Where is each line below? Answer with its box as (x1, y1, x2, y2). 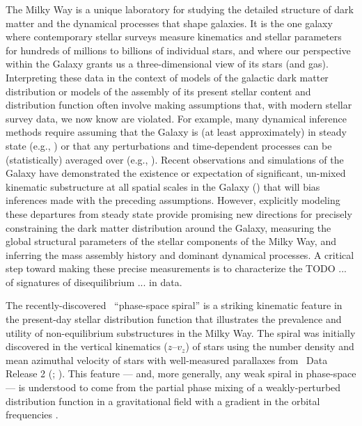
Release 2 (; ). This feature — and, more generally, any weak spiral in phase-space (6, 366, 356, 381)
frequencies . (6, 407, 58, 422)
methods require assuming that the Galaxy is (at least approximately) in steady (6, 125, 347, 139)
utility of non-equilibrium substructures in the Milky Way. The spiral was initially (6, 325, 356, 340)
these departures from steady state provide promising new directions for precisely (6, 206, 352, 221)
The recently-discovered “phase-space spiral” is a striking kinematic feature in (6, 298, 343, 313)
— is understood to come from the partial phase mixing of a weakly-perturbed (6, 380, 341, 395)
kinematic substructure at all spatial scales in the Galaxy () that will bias (6, 179, 320, 194)
